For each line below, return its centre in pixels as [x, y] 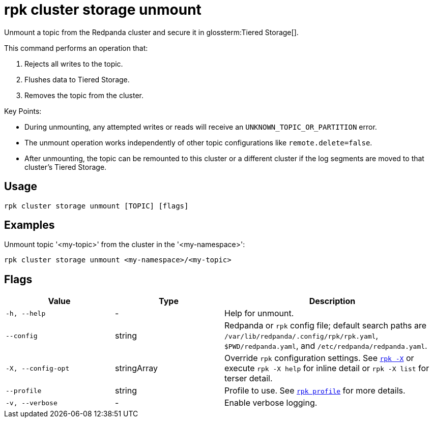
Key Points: [23, 111]
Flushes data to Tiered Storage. [77, 79]
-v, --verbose [32, 403]
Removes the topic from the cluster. [84, 95]
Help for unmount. [259, 313]
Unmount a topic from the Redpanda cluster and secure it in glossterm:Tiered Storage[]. [151, 32]
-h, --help [26, 313]
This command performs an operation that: [76, 48]
